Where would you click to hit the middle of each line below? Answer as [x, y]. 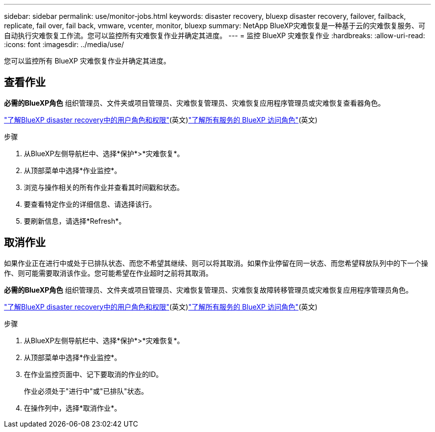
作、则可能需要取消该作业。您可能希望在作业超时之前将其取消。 [108, 273]
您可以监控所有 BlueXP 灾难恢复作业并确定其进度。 [87, 61]
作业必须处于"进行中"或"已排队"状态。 [86, 391]
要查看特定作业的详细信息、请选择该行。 [90, 204]
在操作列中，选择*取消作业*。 [73, 408]
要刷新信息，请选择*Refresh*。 [75, 221]
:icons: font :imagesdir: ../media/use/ [64, 44]
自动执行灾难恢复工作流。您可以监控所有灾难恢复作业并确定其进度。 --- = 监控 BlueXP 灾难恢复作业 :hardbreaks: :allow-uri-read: [215, 35]
